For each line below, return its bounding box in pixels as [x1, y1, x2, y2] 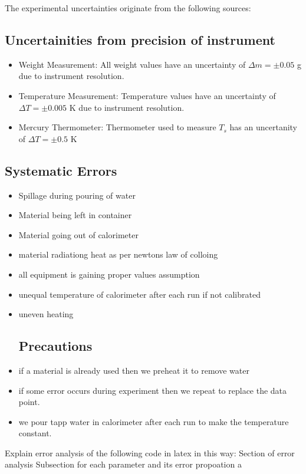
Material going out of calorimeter [18, 228, 139, 241]
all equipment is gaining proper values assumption [18, 268, 200, 280]
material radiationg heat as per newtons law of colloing [18, 248, 218, 261]
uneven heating [18, 308, 74, 320]
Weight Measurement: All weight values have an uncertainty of [18, 58, 246, 70]
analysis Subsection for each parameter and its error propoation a [5, 458, 242, 470]
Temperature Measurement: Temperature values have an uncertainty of [18, 89, 276, 101]
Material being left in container [18, 209, 132, 221]
